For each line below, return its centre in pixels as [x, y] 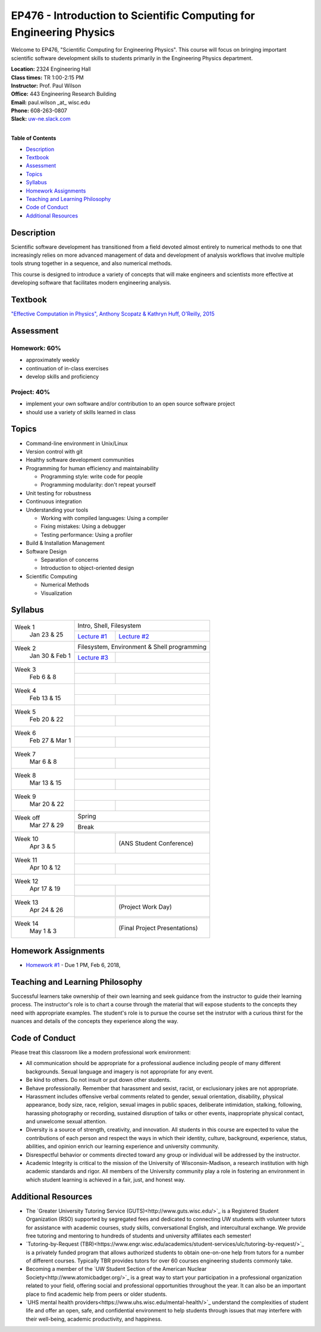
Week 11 [26, 860]
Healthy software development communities [80, 460]
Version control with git [54, 451]
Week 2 [25, 648]
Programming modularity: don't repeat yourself [98, 485]
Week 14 [26, 924]
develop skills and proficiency [62, 377]
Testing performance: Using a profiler [87, 534]
